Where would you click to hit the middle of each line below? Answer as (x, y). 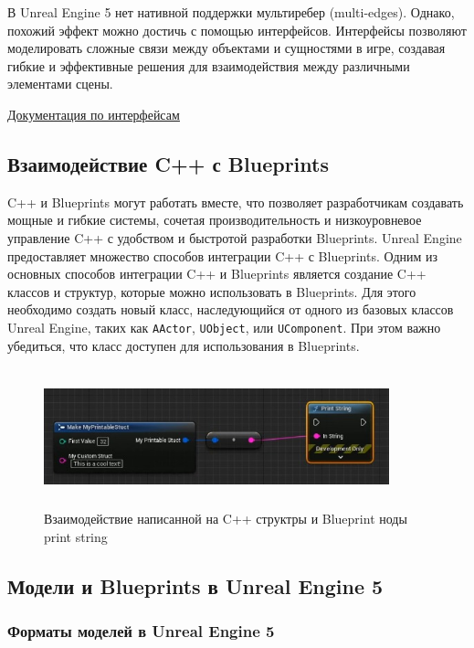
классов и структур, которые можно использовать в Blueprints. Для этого (212, 291)
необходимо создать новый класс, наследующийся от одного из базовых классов (231, 309)
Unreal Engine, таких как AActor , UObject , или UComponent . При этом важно (224, 327)
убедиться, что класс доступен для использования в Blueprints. (184, 345)
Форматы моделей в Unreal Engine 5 (141, 630)
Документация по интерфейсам (94, 114)
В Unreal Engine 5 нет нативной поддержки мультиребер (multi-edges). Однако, (231, 12)
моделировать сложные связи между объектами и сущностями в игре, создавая (226, 48)
